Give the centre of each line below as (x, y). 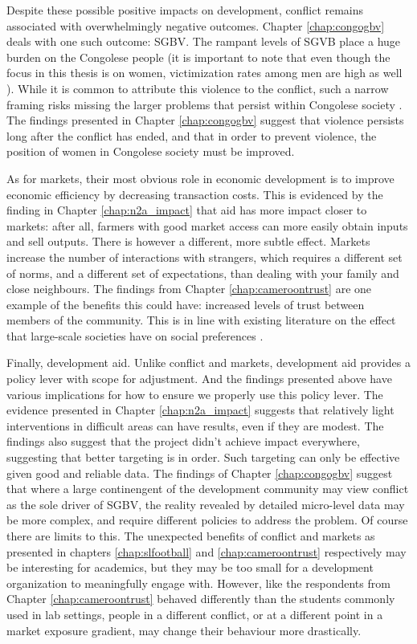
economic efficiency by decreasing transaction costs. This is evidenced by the (195, 194)
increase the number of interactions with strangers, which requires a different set (204, 257)
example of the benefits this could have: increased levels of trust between (186, 304)
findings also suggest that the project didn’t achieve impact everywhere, (183, 441)
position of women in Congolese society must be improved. (151, 151)
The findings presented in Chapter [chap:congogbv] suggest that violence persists (205, 120)
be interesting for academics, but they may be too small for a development (190, 567)
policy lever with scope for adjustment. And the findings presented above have (199, 379)
